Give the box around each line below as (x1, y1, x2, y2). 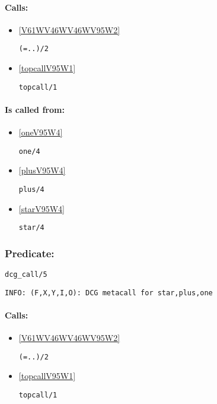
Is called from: (5, 103, 65, 115)
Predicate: (5, 245, 55, 260)
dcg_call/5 (5, 270, 47, 279)
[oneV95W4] (18, 126, 63, 138)
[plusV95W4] (18, 164, 66, 176)
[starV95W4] (18, 202, 65, 214)
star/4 (18, 223, 44, 232)
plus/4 (18, 185, 44, 194)
